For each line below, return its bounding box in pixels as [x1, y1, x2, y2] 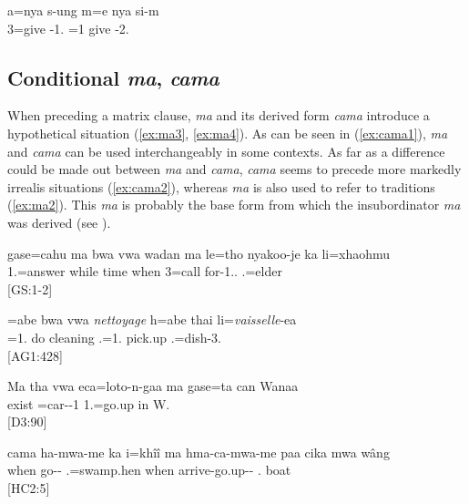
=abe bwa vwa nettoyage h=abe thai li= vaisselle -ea [7, 310, 297, 329]
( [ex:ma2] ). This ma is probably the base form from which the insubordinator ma [7, 195, 461, 214]
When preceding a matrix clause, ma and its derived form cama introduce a [7, 106, 430, 125]
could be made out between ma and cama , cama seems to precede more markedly [7, 159, 462, 179]
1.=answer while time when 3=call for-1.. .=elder [7, 262, 282, 281]
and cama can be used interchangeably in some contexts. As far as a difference [7, 141, 445, 160]
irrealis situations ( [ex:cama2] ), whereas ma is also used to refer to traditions [7, 177, 435, 196]
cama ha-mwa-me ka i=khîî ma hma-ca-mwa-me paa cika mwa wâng [7, 442, 390, 461]
